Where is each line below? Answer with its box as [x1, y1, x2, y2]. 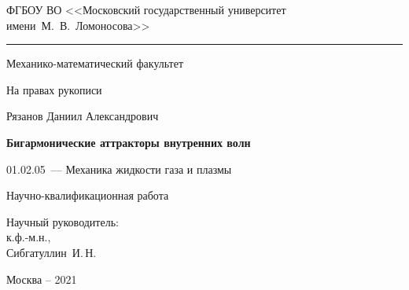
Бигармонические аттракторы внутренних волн [6, 134, 251, 150]
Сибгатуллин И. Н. [6, 244, 97, 260]
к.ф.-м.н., [6, 229, 51, 245]
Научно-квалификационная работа [6, 187, 169, 204]
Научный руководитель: [6, 213, 119, 229]
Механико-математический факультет [6, 55, 184, 72]
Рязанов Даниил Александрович [6, 108, 159, 124]
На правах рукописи [6, 81, 102, 97]
